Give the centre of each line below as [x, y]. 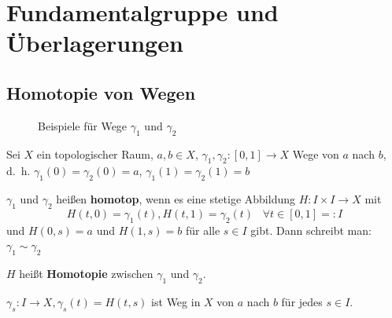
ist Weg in [176, 301]
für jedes [302, 301]
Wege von [316, 154]
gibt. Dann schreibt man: [311, 230]
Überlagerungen [95, 43]
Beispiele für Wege [83, 125]
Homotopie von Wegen [101, 92]
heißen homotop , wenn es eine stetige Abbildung [176, 199]
